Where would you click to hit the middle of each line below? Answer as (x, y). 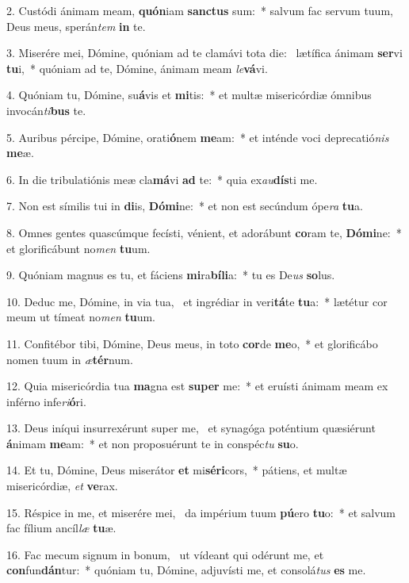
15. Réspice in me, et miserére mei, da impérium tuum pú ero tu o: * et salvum (201, 512)
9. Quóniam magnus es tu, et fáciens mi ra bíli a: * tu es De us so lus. (171, 275)
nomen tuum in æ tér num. (70, 359)
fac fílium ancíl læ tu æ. (61, 528)
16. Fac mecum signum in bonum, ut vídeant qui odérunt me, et (165, 554)
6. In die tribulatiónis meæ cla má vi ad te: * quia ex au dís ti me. (162, 179)
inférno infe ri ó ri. (46, 401)
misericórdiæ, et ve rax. (62, 486)
